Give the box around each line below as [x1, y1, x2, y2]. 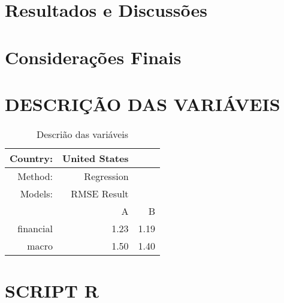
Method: [17, 169, 53, 183]
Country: [10, 151, 53, 165]
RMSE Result [71, 186, 129, 200]
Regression [84, 169, 129, 183]
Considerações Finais [5, 44, 182, 69]
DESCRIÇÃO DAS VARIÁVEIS [5, 91, 280, 116]
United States [62, 151, 129, 165]
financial [17, 221, 53, 235]
